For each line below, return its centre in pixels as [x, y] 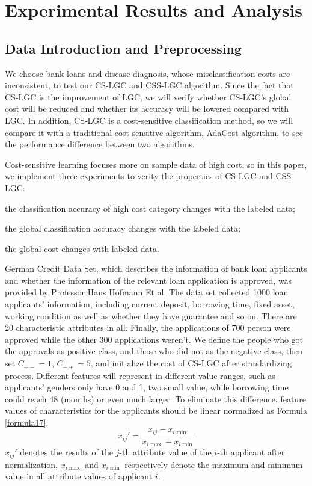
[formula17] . [27, 422]
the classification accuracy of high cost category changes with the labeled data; [150, 208]
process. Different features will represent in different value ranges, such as [140, 375]
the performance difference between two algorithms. [100, 144]
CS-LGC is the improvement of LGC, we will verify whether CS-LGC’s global [148, 97]
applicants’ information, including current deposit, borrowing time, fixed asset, [150, 304]
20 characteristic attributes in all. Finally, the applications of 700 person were [148, 328]
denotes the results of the [66, 452]
